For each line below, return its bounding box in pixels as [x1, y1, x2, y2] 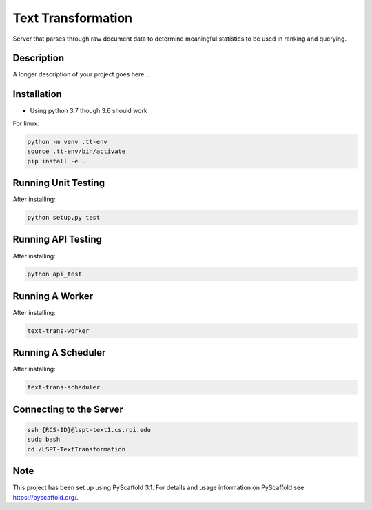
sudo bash [27, 436, 61, 444]
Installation [12, 88, 62, 100]
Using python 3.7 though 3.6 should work [30, 107, 147, 115]
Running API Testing [12, 234, 103, 245]
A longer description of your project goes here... [12, 70, 149, 79]
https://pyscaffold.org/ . [12, 493, 79, 501]
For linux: [12, 119, 39, 127]
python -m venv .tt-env [27, 138, 108, 145]
